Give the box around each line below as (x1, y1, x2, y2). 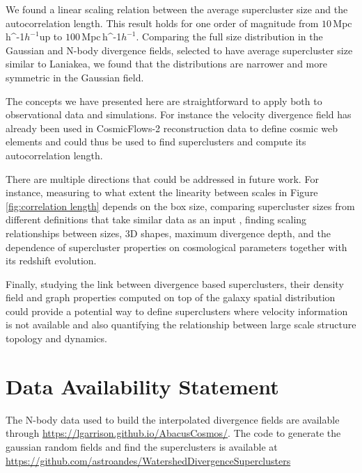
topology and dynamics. (6, 331, 107, 346)
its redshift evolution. (6, 253, 97, 268)
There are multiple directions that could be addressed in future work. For (6, 171, 319, 186)
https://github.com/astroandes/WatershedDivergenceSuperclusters (6, 453, 291, 467)
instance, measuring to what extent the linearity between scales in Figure (6, 185, 318, 200)
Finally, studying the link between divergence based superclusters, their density (6, 276, 344, 291)
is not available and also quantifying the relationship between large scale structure (6, 317, 356, 332)
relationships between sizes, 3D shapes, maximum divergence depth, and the (6, 225, 331, 240)
